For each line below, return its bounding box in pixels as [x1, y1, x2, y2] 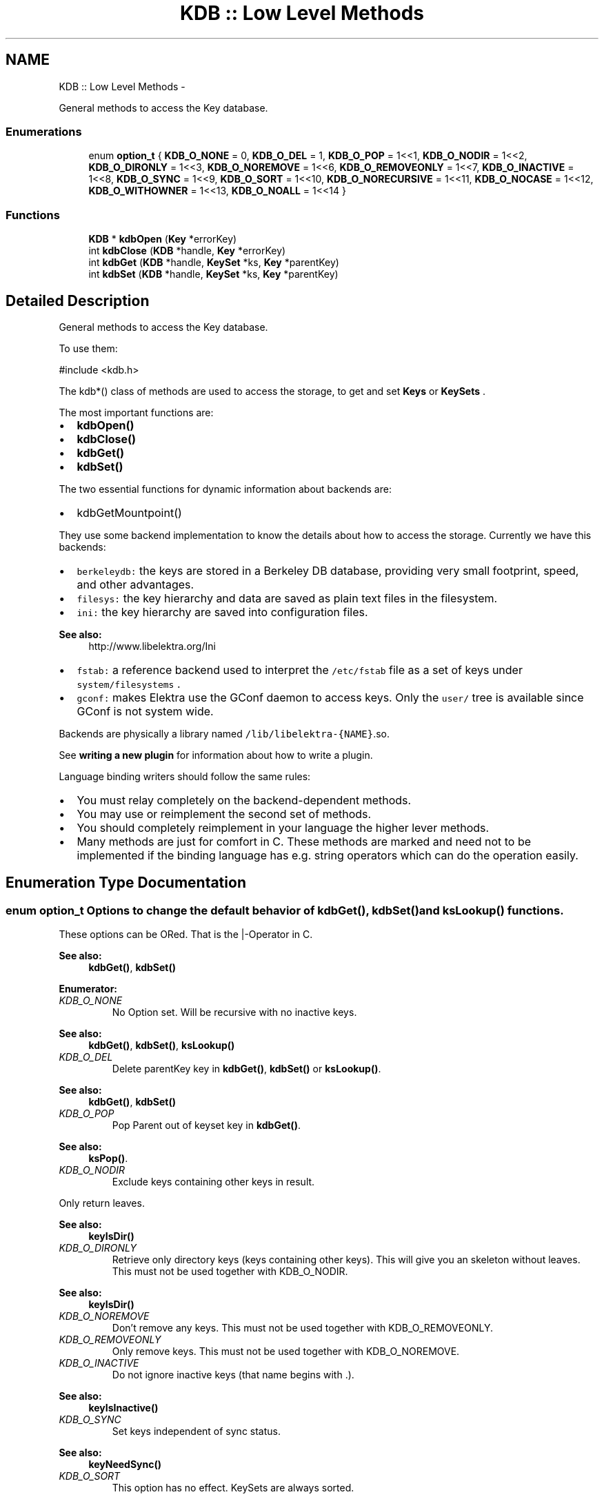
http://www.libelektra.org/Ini [88, 640, 216, 652]
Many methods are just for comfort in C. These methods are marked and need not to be [77, 834, 531, 848]
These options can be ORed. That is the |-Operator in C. [59, 928, 313, 941]
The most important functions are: [59, 406, 214, 418]
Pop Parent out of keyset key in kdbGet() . [112, 1119, 301, 1132]
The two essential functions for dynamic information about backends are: [59, 482, 392, 495]
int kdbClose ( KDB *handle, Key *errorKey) [88, 245, 286, 257]
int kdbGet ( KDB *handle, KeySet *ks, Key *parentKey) [88, 256, 339, 269]
